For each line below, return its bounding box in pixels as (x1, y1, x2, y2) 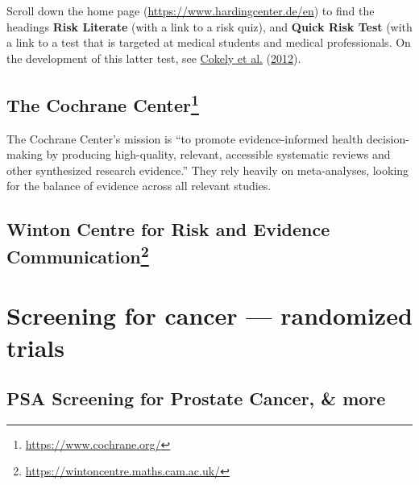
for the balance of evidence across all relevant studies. (6, 177, 272, 194)
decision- (366, 130, 409, 147)
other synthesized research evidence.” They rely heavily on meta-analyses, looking (6, 161, 409, 178)
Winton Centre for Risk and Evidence (6, 217, 330, 242)
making (6, 146, 43, 163)
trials (6, 330, 65, 363)
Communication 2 (6, 240, 149, 268)
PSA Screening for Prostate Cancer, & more (6, 386, 386, 411)
